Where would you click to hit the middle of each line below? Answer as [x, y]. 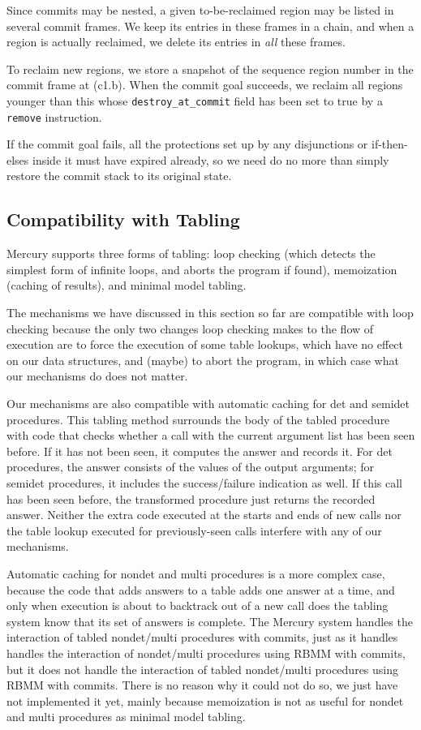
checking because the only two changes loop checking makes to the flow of [190, 328]
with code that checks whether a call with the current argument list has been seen [211, 435]
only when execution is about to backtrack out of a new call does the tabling [198, 605]
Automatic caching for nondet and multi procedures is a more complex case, [196, 573]
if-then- [390, 144]
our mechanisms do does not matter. [97, 376]
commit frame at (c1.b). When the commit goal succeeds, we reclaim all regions [205, 85]
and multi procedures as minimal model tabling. [126, 717]
